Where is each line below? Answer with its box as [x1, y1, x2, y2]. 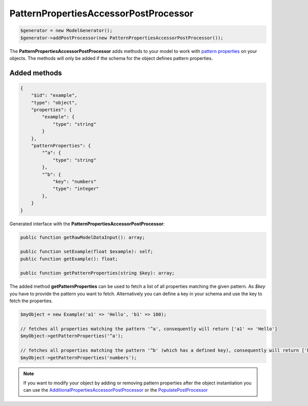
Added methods [9, 68, 62, 77]
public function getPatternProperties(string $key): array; [20, 270, 175, 276]
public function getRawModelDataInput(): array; [20, 234, 145, 240]
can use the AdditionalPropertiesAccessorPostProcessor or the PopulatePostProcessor [23, 387, 208, 393]
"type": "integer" [52, 186, 100, 192]
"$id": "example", [31, 92, 78, 99]
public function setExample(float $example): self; [20, 249, 153, 255]
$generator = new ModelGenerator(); [20, 28, 113, 33]
